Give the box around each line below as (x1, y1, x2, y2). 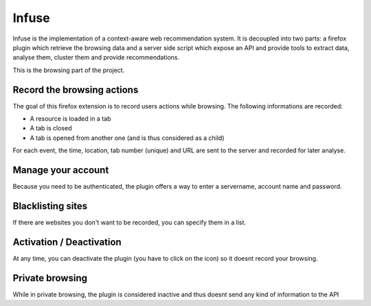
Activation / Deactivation (12, 236, 122, 248)
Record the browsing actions (12, 84, 139, 95)
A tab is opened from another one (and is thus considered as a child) (30, 134, 225, 142)
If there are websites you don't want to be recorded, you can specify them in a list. (12, 218, 247, 226)
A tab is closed (30, 124, 72, 132)
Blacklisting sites (12, 200, 88, 212)
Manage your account (12, 165, 109, 176)
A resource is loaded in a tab (30, 115, 111, 123)
